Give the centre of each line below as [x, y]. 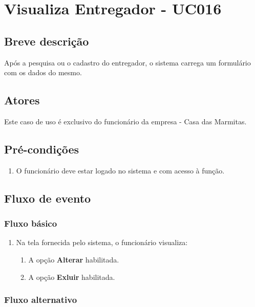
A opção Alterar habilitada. [74, 259]
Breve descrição [47, 41]
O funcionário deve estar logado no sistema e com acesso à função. [120, 170]
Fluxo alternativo [41, 300]
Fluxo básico [31, 223]
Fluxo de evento [48, 198]
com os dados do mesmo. [43, 72]
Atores [22, 100]
